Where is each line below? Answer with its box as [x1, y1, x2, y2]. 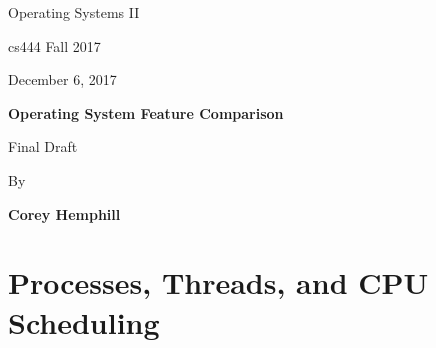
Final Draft [8, 136, 78, 157]
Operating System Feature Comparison [8, 102, 284, 123]
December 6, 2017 [8, 69, 117, 90]
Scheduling [8, 301, 160, 342]
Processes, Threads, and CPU [8, 262, 429, 303]
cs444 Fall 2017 [8, 35, 101, 56]
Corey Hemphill [8, 203, 121, 224]
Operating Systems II [8, 2, 140, 22]
